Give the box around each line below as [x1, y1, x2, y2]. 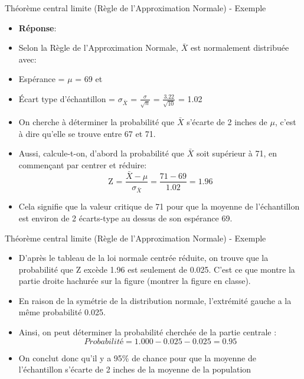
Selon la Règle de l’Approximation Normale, [18, 41, 178, 54]
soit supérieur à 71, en [196, 147, 277, 159]
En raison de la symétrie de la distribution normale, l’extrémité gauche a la [18, 294, 292, 306]
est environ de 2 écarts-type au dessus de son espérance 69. [18, 211, 233, 224]
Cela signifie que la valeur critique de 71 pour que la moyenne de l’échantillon [18, 200, 300, 213]
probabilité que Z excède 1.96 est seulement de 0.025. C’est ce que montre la [18, 263, 295, 275]
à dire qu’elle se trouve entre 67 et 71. [18, 127, 156, 139]
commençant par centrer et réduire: [18, 158, 147, 171]
